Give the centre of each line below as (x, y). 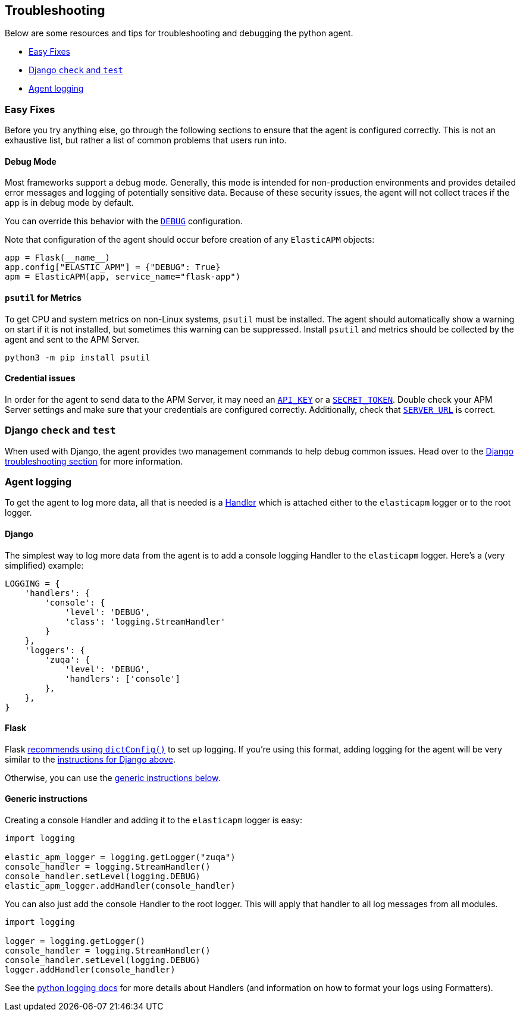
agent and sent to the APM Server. (72, 339)
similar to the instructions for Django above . (90, 759)
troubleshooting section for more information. (94, 461)
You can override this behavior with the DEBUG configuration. (124, 221)
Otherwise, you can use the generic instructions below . (113, 777)
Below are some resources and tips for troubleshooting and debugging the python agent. (179, 33)
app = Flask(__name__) (58, 258)
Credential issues (40, 378)
